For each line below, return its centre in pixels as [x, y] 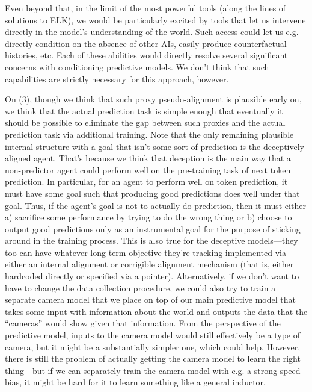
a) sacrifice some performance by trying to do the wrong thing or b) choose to [148, 217]
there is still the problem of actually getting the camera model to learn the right [153, 359]
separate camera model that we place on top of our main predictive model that [150, 300]
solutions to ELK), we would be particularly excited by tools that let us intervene [155, 20]
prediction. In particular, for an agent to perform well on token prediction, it [146, 182]
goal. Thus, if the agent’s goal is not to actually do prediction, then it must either [155, 205]
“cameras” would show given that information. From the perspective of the [143, 323]
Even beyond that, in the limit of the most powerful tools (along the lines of [145, 8]
